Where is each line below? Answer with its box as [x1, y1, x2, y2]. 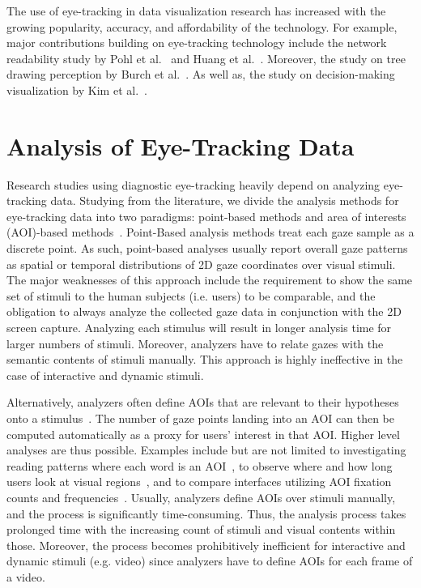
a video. [6, 568, 45, 585]
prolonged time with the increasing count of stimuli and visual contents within [6, 521, 396, 538]
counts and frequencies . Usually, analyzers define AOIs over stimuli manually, [6, 488, 396, 505]
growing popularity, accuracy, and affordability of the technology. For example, [6, 18, 398, 35]
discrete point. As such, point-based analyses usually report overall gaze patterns [6, 240, 408, 257]
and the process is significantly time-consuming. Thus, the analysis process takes [6, 505, 406, 522]
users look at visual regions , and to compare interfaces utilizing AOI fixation [6, 473, 392, 490]
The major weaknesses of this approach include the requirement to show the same [6, 271, 413, 288]
